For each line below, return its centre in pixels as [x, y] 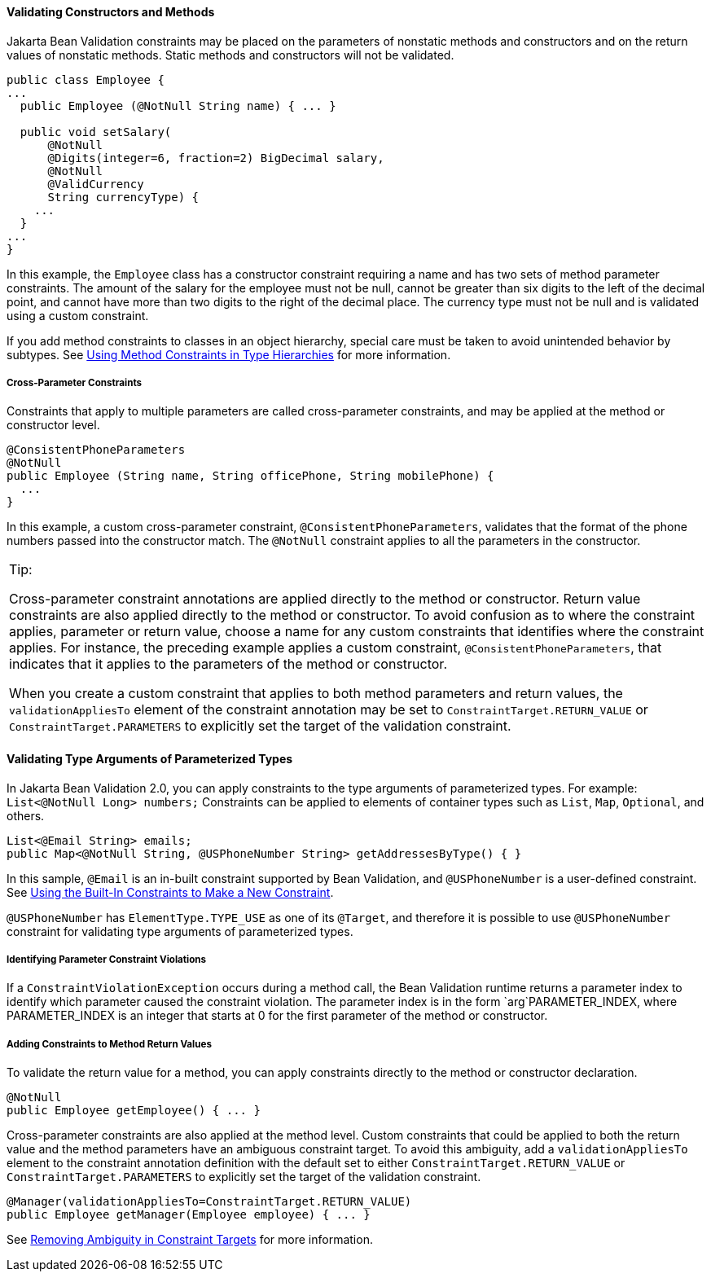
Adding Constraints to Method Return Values [109, 1044]
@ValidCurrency [96, 184]
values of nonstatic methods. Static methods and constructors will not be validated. [230, 55]
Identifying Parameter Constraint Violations [107, 960]
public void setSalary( [96, 132]
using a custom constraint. [78, 315]
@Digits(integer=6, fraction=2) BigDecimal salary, [216, 158]
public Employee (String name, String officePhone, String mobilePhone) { [250, 476]
